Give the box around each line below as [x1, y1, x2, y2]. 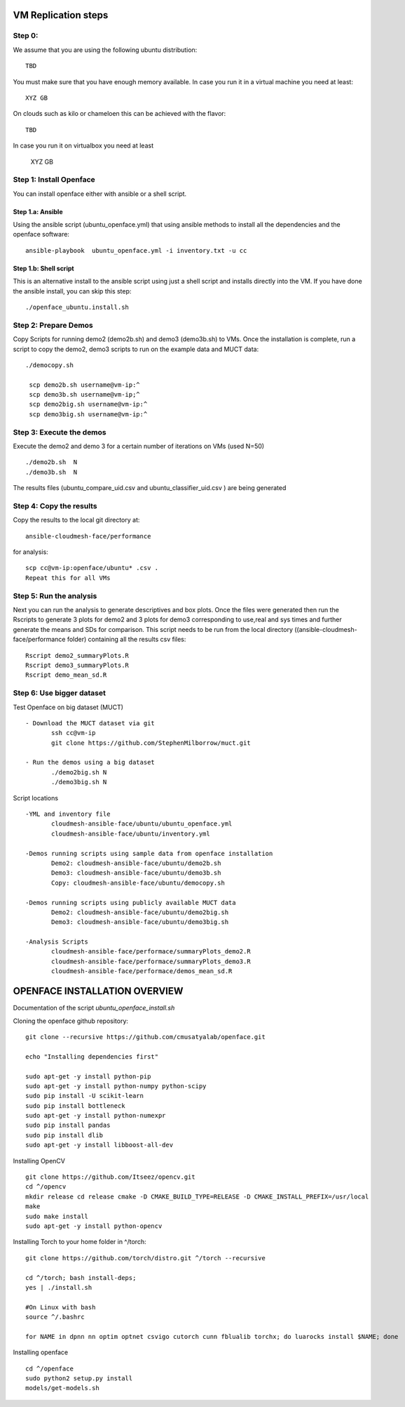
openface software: [13, 230, 70, 239]
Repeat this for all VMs [25, 574, 111, 582]
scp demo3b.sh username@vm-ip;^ [29, 390, 140, 399]
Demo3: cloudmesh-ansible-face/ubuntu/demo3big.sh [51, 918, 229, 926]
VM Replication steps [13, 9, 109, 21]
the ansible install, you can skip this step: [13, 286, 132, 295]
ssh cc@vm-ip [51, 729, 96, 737]
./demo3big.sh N [51, 778, 107, 786]
